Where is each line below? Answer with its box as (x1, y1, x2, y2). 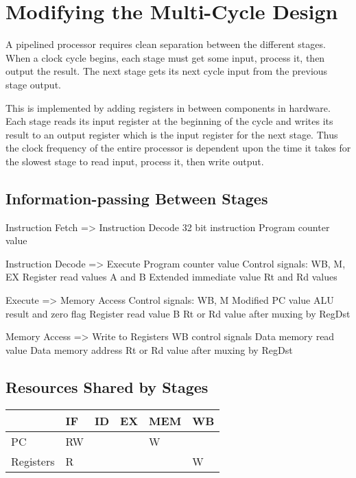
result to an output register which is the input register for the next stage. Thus (5, 127, 338, 141)
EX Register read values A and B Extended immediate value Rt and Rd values (5, 270, 337, 284)
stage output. (5, 77, 61, 91)
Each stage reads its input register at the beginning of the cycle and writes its (5, 114, 333, 128)
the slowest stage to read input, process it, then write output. (5, 154, 264, 168)
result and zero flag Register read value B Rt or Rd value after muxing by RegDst (5, 306, 351, 320)
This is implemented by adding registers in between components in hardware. (5, 100, 331, 115)
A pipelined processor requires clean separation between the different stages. (5, 37, 326, 51)
